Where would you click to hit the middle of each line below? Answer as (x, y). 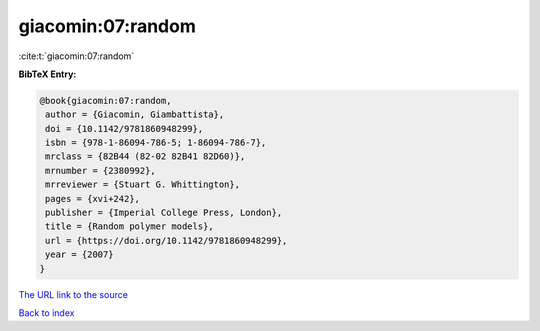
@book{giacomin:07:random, (105, 100)
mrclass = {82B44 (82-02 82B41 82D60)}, (145, 156)
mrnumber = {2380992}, (101, 170)
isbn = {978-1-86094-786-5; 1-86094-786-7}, (156, 143)
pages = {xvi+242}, (92, 198)
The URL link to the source (73, 294)
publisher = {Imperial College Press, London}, (164, 213)
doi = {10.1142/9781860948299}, (124, 128)
